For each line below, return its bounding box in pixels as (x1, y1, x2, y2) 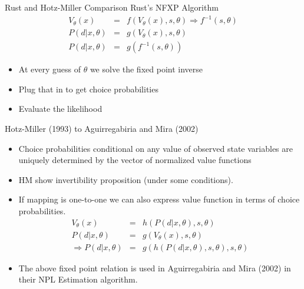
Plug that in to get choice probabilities (18, 82, 158, 95)
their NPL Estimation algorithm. (18, 273, 138, 285)
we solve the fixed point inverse (90, 63, 203, 75)
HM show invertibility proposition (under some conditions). (18, 173, 233, 185)
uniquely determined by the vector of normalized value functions (18, 154, 252, 166)
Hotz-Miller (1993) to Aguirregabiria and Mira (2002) (5, 122, 199, 134)
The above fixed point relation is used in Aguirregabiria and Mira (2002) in (18, 261, 291, 274)
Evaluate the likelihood (18, 102, 103, 115)
